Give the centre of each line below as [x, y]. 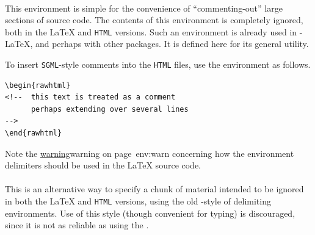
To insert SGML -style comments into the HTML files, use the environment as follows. [158, 64]
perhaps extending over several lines [110, 109]
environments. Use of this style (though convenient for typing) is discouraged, [150, 213]
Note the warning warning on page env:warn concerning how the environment [150, 153]
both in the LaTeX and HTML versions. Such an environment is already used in [151, 31]
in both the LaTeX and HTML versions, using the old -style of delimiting [138, 201]
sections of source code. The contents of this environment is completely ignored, [154, 20]
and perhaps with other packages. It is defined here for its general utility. [172, 44]
